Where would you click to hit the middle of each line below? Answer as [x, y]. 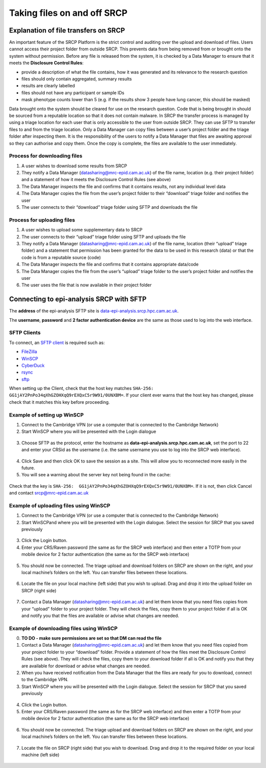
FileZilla [29, 352]
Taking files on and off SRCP [68, 13]
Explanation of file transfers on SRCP [67, 30]
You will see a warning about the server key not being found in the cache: [96, 475]
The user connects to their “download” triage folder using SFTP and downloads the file [110, 207]
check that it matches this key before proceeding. [60, 402]
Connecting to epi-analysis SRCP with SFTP [78, 299]
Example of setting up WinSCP [46, 415]
